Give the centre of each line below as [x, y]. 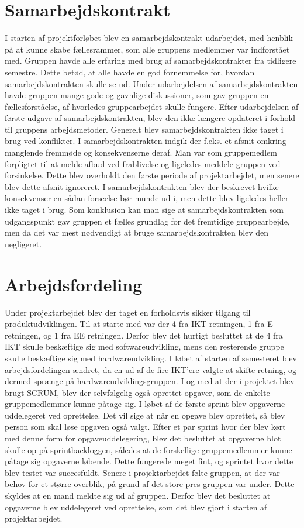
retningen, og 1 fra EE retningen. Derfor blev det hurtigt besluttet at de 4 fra [144, 335]
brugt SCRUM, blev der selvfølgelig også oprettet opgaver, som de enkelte [137, 392]
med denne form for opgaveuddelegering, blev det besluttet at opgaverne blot [143, 438]
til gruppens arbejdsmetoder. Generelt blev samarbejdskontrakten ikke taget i [144, 129]
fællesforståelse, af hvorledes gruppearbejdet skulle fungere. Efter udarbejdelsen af [152, 106]
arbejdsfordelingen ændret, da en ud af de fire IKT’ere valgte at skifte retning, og [151, 369]
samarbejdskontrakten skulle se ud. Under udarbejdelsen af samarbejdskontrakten [151, 83]
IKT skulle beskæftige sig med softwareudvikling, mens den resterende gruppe [144, 346]
